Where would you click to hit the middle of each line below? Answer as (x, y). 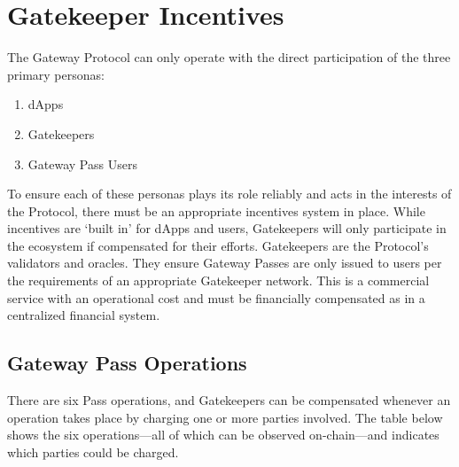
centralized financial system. (84, 315)
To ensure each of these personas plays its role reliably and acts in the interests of (229, 194)
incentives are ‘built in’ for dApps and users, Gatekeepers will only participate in (227, 228)
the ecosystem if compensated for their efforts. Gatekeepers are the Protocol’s (218, 245)
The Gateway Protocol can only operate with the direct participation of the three (229, 57)
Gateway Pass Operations (127, 363)
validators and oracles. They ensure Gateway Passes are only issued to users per (225, 263)
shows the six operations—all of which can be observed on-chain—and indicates (223, 435)
